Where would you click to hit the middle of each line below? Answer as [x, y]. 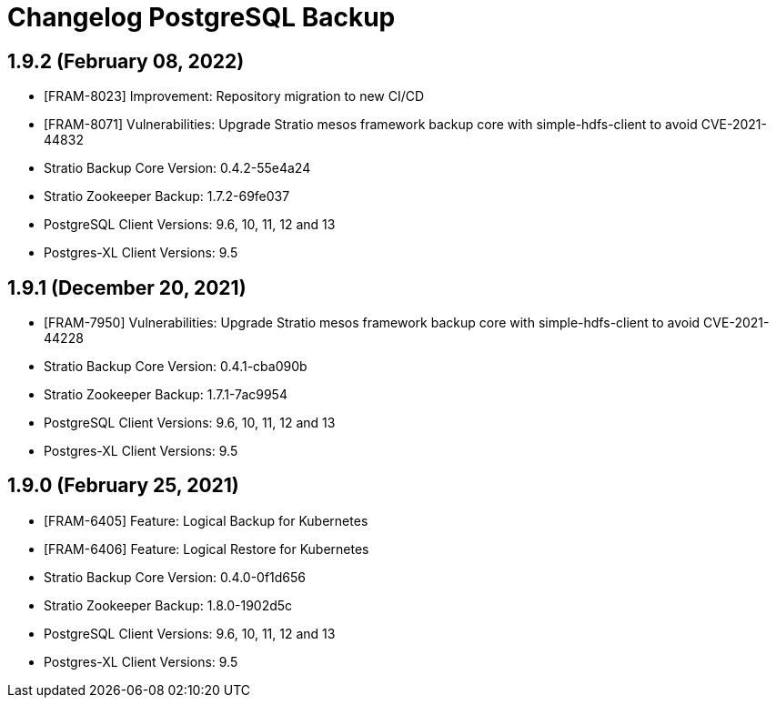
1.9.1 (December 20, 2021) [127, 287]
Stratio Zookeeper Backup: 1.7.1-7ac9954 [166, 395]
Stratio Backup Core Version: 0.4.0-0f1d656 [175, 577]
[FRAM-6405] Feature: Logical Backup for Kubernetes [206, 520]
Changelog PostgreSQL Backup [202, 17]
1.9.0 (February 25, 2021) [123, 486]
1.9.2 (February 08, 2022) [126, 61]
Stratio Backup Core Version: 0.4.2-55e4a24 [177, 168]
